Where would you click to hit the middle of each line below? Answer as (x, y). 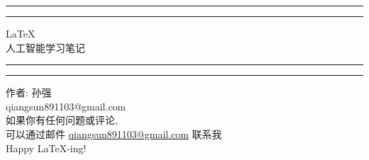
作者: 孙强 (29, 92)
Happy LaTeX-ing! (46, 148)
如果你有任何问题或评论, (62, 120)
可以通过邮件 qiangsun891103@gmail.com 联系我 (114, 133)
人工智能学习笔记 (45, 47)
